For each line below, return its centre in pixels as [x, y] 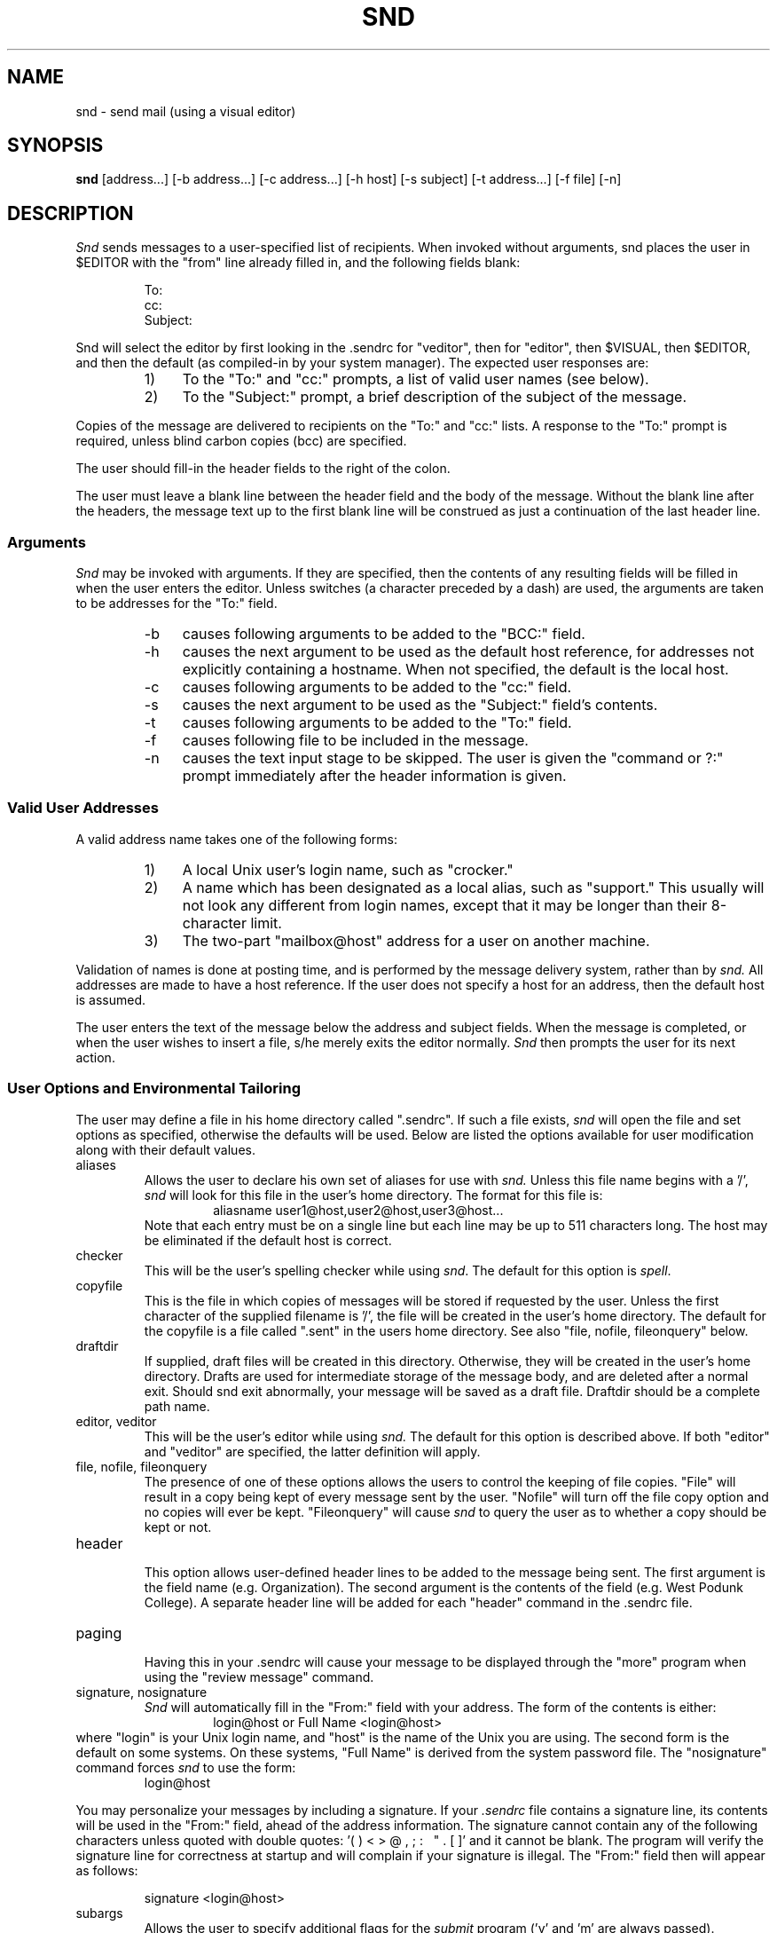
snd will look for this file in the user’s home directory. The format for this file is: [373, 1195]
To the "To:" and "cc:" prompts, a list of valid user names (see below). [416, 379]
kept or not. [178, 1527]
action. [95, 1057]
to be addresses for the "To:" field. [177, 604]
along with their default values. [165, 1149]
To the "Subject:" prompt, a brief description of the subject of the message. [435, 397]
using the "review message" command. [259, 1677]
